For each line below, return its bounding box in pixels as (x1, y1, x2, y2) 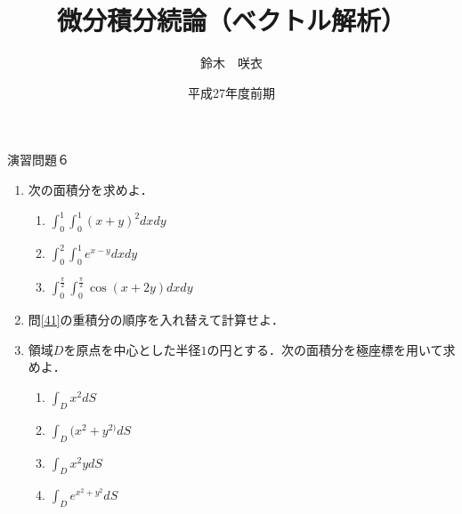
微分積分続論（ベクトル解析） (56, 2, 406, 38)
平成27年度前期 (188, 83, 275, 101)
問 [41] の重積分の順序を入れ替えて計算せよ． (28, 310, 284, 329)
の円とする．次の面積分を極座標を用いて (207, 340, 443, 358)
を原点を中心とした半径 (63, 340, 201, 358)
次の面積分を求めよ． (28, 180, 153, 198)
